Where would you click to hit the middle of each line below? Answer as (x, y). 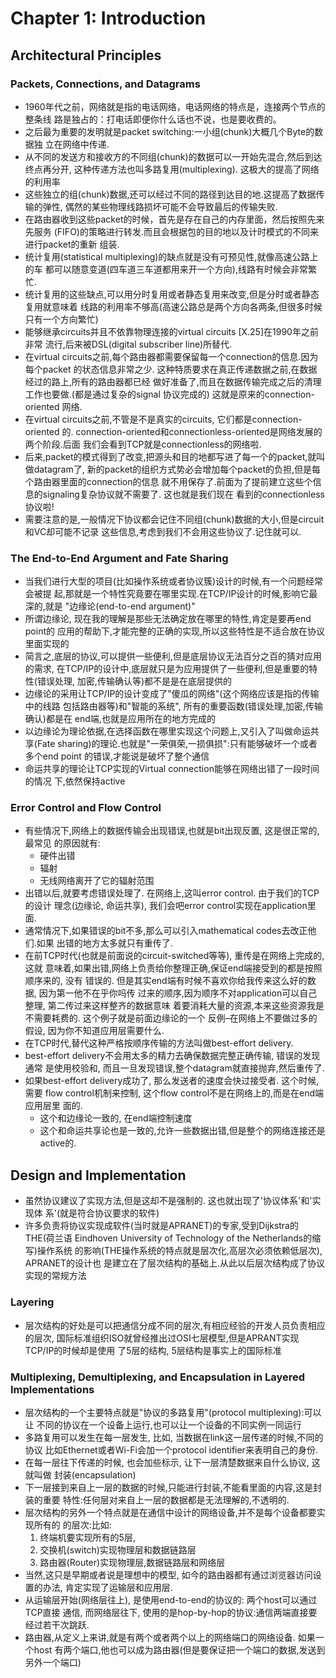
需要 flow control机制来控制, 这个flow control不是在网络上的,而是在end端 (174, 1093)
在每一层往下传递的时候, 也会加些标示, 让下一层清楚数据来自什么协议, (167, 1462)
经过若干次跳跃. (57, 1624)
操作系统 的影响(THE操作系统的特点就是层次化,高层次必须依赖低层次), (179, 1251)
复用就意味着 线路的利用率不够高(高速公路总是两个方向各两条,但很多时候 (173, 306)
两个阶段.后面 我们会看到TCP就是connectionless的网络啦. (143, 444)
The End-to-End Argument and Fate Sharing (119, 558)
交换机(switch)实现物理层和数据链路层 (118, 1549)
